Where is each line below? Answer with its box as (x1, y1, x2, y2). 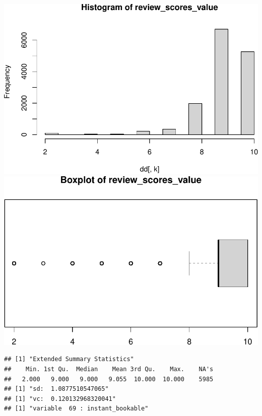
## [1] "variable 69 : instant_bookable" (4, 405, 149, 412)
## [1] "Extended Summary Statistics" (4, 356, 134, 363)
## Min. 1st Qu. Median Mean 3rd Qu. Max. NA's (4, 366, 214, 373)
